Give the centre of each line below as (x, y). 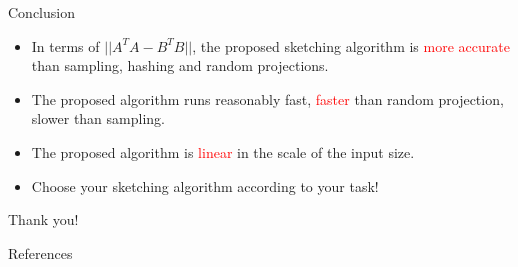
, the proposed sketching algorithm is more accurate (351, 45)
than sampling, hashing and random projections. (180, 65)
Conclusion (41, 12)
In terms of (65, 45)
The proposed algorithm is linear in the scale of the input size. (223, 151)
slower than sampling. (98, 118)
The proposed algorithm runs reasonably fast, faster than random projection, (267, 98)
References (40, 252)
